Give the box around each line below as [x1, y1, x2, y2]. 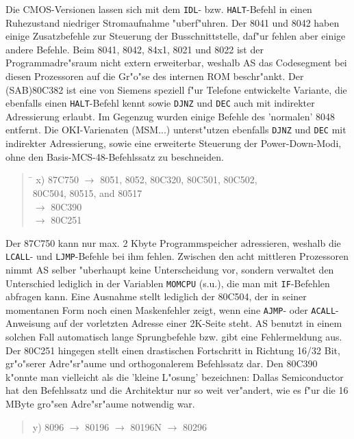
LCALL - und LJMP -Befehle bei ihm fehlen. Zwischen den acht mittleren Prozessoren [5, 249, 349, 263]
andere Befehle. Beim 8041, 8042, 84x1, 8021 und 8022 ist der [5, 42, 264, 56]
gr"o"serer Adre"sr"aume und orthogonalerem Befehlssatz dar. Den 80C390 [5, 356, 318, 371]
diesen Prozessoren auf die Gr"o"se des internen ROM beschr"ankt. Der [5, 69, 304, 83]
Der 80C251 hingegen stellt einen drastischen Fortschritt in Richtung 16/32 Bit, [5, 343, 340, 357]
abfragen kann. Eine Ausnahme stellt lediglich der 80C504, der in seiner [5, 289, 307, 304]
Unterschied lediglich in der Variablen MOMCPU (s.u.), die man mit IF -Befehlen [5, 276, 330, 290]
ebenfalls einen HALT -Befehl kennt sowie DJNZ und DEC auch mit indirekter [5, 96, 315, 110]
